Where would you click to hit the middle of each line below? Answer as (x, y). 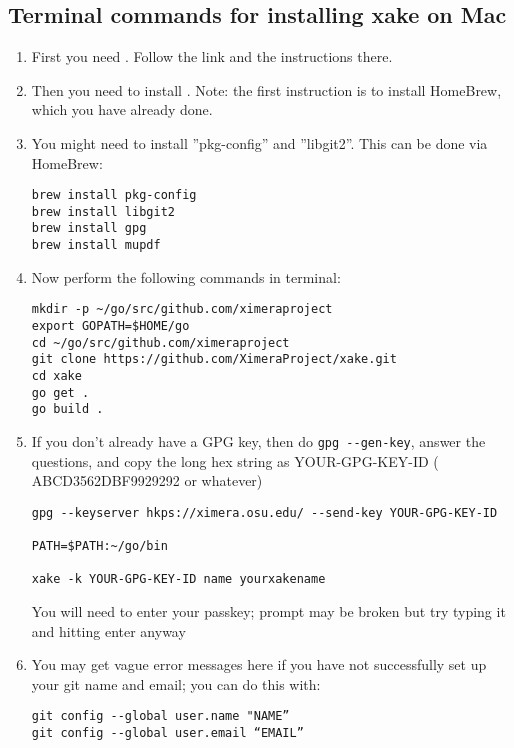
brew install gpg (89, 228)
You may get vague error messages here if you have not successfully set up (259, 664)
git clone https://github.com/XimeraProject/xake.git (214, 359)
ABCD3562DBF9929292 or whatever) (147, 480)
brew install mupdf (96, 245)
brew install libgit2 (103, 211)
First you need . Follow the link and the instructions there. (212, 56)
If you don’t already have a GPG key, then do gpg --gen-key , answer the (258, 440)
